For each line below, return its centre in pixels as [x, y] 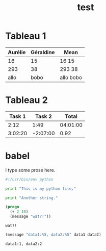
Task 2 [44, 116]
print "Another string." [32, 198]
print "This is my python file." [41, 189]
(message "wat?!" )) [31, 217]
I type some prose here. [30, 170]
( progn [12, 207]
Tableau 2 [27, 100]
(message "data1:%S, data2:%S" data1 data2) [53, 235]
